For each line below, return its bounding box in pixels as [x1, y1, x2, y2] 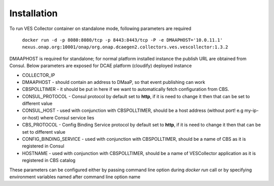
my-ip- [244, 107, 259, 114]
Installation [9, 8, 58, 19]
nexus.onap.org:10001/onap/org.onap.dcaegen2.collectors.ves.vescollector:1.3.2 [22, 44, 228, 50]
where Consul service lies [40, 114, 94, 120]
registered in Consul [22, 143, 64, 149]
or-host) [22, 114, 40, 120]
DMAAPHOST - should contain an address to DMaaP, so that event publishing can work [22, 79, 205, 85]
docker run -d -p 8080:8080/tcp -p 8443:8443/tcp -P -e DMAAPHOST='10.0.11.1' [22, 37, 223, 43]
